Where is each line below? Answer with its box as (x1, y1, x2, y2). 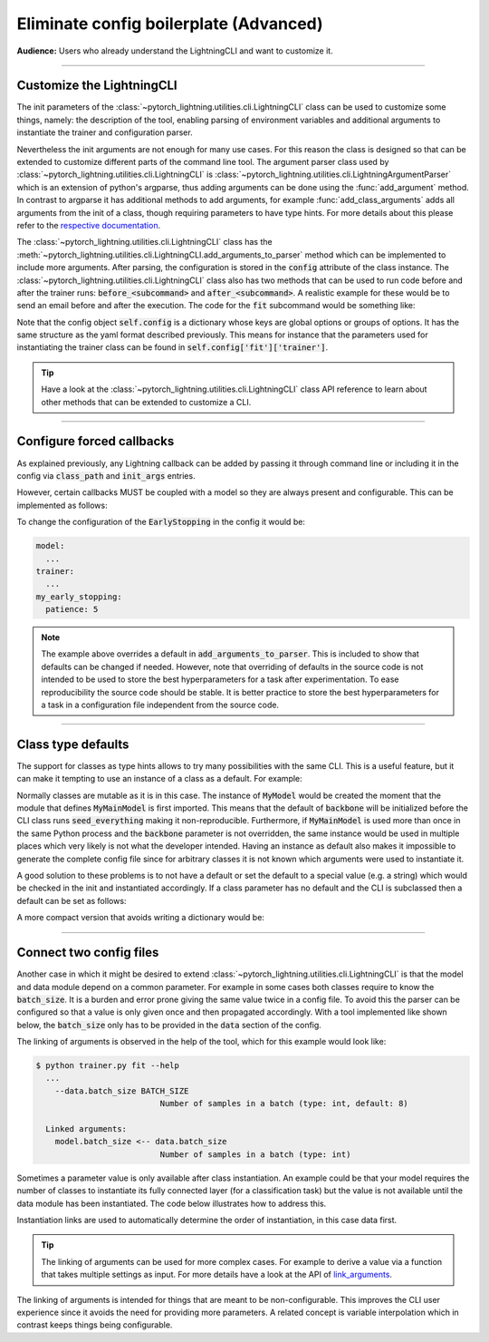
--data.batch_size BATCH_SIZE (54, 1085, 189, 1096)
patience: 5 (45, 604, 99, 615)
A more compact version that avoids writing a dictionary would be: (16, 912, 264, 923)
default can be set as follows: (16, 895, 127, 906)
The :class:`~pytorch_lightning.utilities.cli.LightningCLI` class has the (16, 237, 273, 248)
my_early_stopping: (35, 591, 122, 602)
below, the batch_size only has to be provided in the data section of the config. (16, 1019, 321, 1030)
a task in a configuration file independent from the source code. (41, 699, 280, 710)
